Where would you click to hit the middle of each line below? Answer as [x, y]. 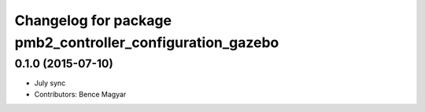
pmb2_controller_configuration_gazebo [147, 42]
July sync [50, 83]
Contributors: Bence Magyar [80, 94]
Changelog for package [93, 20]
